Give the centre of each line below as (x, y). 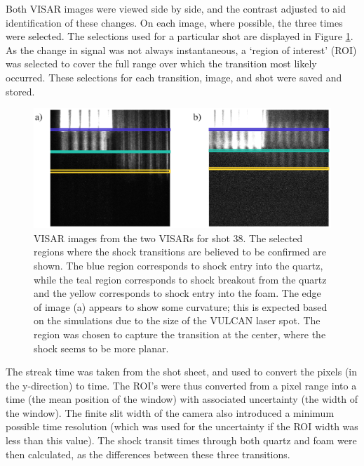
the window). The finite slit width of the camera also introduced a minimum (170, 412)
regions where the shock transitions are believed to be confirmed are (180, 252)
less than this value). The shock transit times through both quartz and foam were (181, 440)
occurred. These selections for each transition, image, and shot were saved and (174, 77)
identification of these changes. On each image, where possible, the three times (174, 22)
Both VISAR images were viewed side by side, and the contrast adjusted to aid (176, 8)
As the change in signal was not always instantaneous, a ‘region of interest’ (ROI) (181, 49)
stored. (20, 91)
